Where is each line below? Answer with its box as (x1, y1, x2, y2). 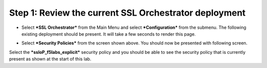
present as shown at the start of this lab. (9, 56, 91, 62)
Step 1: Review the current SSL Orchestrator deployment (9, 7, 246, 18)
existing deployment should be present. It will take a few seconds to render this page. (21, 31, 196, 37)
